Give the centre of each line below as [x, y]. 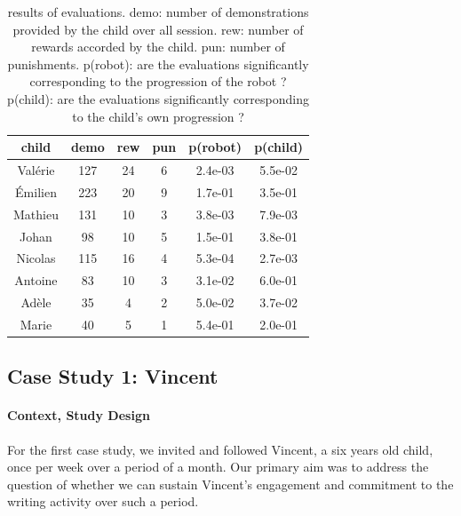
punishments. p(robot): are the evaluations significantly [158, 64]
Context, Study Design [79, 415]
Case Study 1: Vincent [113, 376]
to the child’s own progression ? [158, 116]
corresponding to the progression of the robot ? [158, 81]
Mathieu [36, 214]
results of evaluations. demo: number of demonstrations [158, 12]
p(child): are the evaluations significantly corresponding [158, 98]
